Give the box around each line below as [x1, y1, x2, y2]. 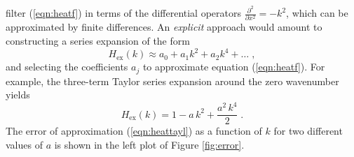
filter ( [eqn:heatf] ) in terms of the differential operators [6, 6, 242, 20]
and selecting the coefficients [6, 59, 128, 74]
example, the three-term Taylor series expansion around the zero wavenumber [6, 73, 339, 88]
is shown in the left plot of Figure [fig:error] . [54, 137, 245, 151]
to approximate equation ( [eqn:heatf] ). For [142, 59, 325, 74]
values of [6, 137, 43, 151]
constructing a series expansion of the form [6, 33, 190, 47]
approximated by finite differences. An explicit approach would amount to [6, 20, 322, 34]
